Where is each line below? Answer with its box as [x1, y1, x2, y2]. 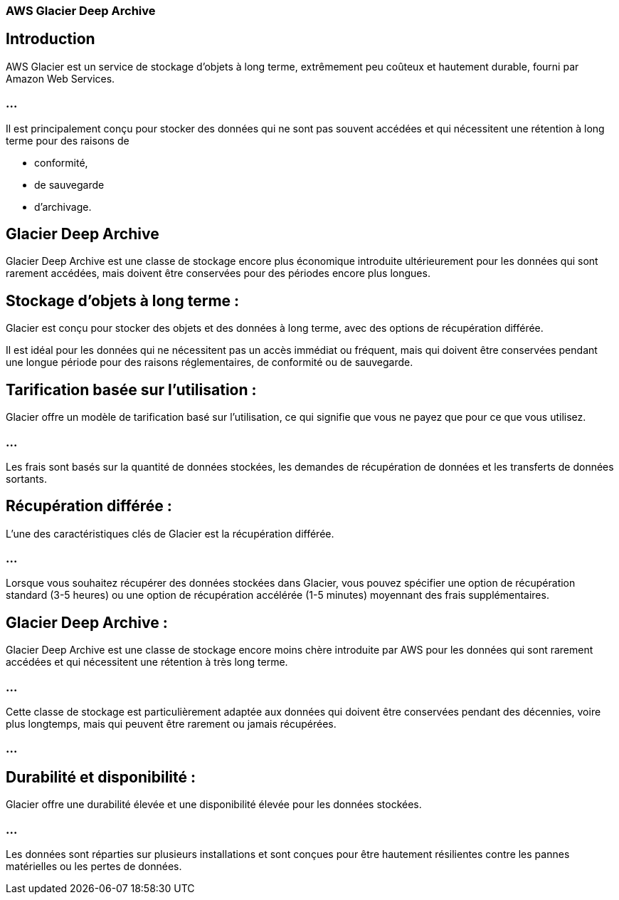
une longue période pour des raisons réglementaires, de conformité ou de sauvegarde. [6, 356, 413, 369]
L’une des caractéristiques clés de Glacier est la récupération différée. [6, 527, 334, 540]
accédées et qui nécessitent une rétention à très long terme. [6, 656, 288, 669]
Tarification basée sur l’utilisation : [6, 380, 257, 399]
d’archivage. [34, 200, 92, 213]
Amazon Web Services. [6, 72, 115, 85]
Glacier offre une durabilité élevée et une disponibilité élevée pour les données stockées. [6, 798, 422, 811]
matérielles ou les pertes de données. [6, 860, 182, 873]
